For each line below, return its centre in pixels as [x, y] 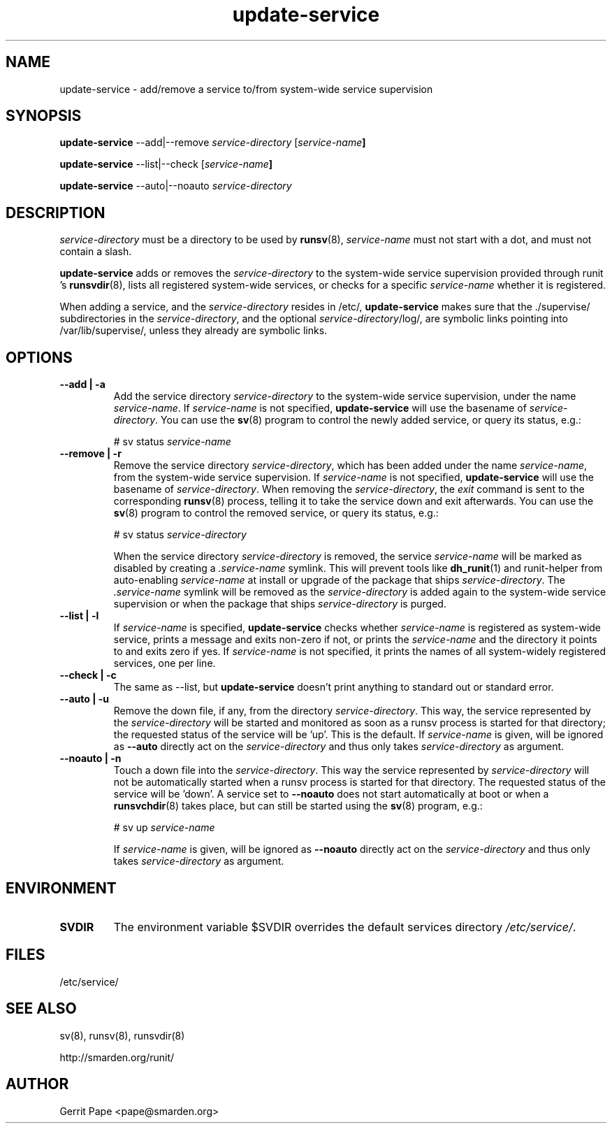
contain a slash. [96, 252]
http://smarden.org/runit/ [117, 1057]
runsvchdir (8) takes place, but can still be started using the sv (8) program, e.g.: [298, 806]
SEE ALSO [41, 1009]
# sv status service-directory [180, 535]
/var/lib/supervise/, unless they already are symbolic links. [194, 331]
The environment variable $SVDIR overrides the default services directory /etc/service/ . [345, 927]
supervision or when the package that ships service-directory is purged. [280, 604]
